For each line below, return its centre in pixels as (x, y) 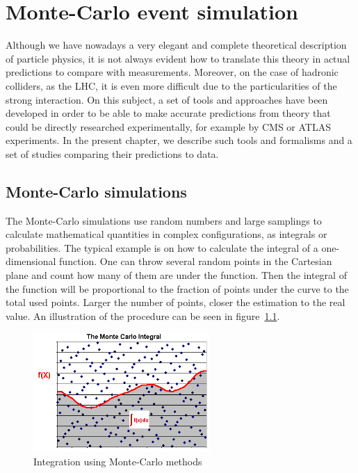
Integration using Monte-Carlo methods (118, 462)
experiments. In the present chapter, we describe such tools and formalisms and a (179, 140)
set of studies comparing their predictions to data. (112, 153)
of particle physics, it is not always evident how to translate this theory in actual (178, 58)
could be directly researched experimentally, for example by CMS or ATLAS (168, 126)
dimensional (31, 261)
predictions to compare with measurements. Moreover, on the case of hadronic (172, 72)
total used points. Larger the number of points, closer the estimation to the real (176, 302)
